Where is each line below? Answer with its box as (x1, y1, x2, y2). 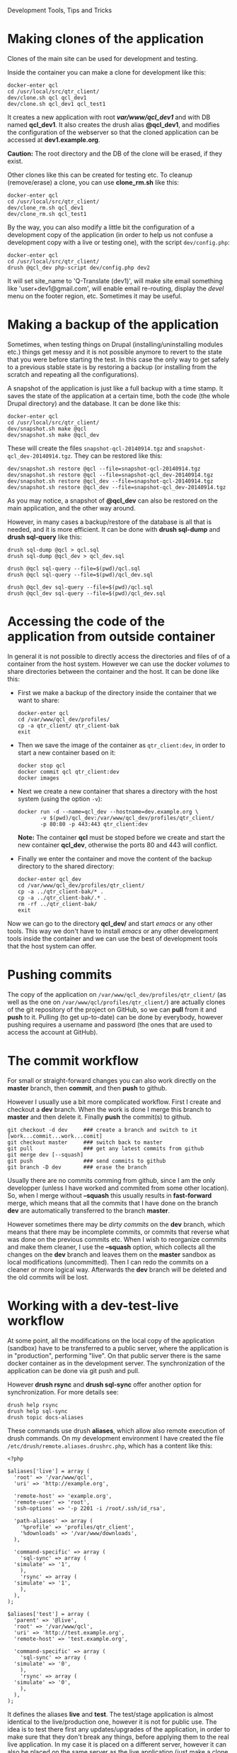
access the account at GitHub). (7, 1027, 98, 1036)
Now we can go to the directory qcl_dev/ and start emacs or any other (7, 919, 214, 927)
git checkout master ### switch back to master (7, 1139, 163, 1146)
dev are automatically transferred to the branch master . (7, 1206, 170, 1215)
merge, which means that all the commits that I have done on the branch (7, 1198, 219, 1207)
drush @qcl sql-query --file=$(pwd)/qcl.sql (7, 564, 141, 572)
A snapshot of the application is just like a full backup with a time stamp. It (7, 383, 224, 393)
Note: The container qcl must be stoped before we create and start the (17, 833, 225, 841)
